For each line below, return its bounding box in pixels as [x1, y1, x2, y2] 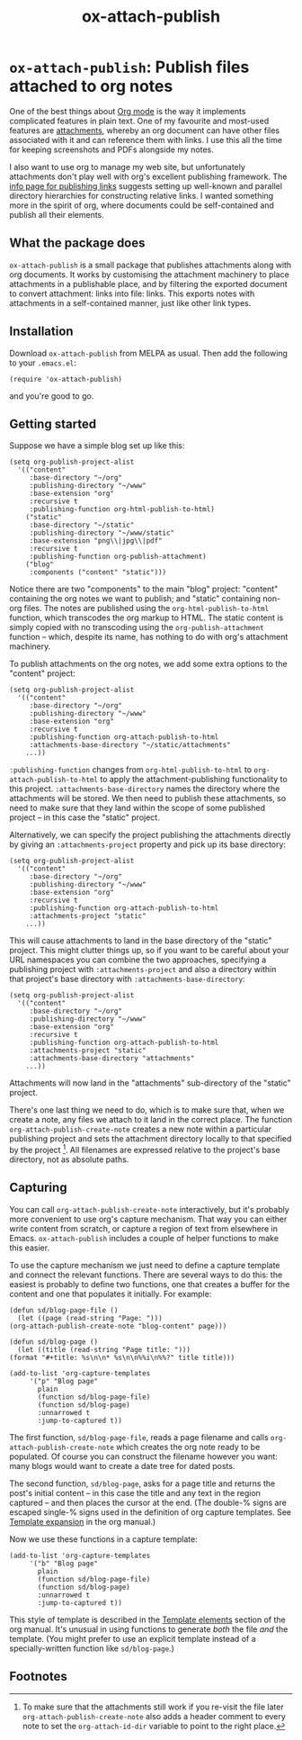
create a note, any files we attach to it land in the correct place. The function [9, 1114, 293, 1125]
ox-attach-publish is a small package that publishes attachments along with [9, 259, 292, 270]
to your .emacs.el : [9, 357, 76, 368]
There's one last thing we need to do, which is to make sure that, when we [9, 1104, 285, 1115]
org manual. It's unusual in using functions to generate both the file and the [9, 1623, 289, 1635]
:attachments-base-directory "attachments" [29, 1054, 195, 1063]
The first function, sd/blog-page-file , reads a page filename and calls [9, 1431, 269, 1442]
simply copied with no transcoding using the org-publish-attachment [9, 622, 264, 633]
